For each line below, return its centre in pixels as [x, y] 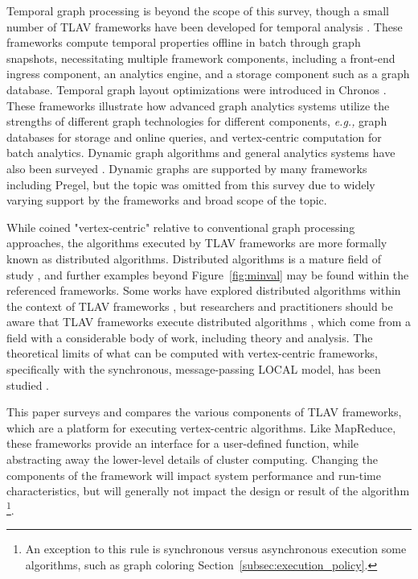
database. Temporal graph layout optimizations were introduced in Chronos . [197, 89]
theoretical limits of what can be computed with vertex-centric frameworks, [192, 353]
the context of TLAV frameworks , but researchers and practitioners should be [200, 306]
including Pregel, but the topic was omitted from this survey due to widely [191, 184]
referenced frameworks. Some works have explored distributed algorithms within [204, 290]
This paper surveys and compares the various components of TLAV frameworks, [204, 412]
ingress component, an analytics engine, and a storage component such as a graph [208, 74]
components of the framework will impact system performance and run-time [194, 475]
